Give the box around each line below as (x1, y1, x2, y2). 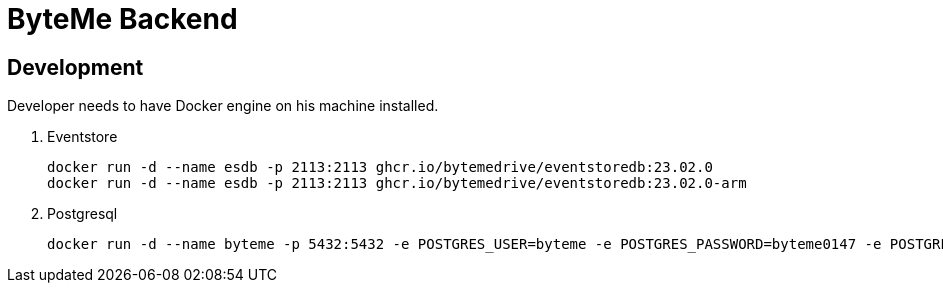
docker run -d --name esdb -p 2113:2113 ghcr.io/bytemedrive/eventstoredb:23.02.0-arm (47, 175, 747, 192)
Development (7, 54, 144, 80)
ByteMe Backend (7, 2, 238, 36)
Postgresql (47, 205, 118, 223)
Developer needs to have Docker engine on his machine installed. (7, 97, 439, 115)
